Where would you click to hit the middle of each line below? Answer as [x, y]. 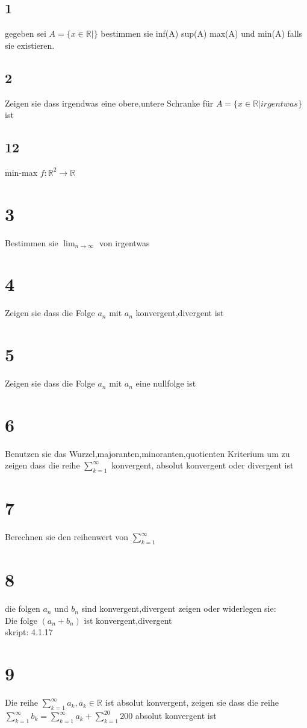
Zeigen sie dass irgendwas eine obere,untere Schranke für [109, 103]
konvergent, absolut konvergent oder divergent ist [203, 465]
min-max [21, 172]
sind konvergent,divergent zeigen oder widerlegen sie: [179, 608]
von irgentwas [124, 242]
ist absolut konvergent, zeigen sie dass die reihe [192, 702]
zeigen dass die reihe [42, 465]
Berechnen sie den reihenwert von [67, 537]
